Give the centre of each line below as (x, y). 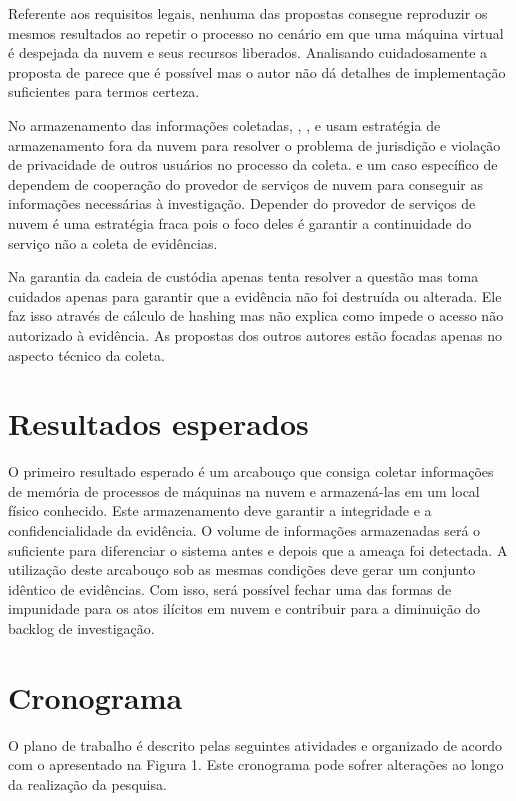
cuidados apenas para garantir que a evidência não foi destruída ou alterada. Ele (255, 295)
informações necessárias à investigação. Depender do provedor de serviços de (242, 203)
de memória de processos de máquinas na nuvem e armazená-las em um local (244, 490)
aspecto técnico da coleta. (86, 354)
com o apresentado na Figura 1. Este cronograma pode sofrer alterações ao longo (256, 764)
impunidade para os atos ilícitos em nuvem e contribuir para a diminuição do (244, 608)
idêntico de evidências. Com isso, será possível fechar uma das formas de (230, 588)
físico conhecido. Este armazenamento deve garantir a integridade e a (220, 510)
